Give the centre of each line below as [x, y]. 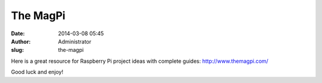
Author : [21, 41]
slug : [17, 50]
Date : [18, 33]
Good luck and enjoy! [37, 72]
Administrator [75, 41]
